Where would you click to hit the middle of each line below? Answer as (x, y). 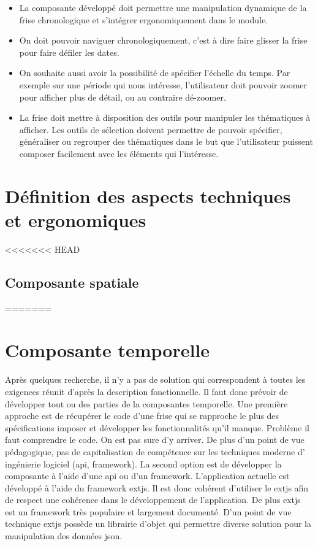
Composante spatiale (72, 282)
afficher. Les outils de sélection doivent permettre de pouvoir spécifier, (151, 129)
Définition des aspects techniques (148, 195)
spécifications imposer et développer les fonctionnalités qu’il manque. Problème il (157, 427)
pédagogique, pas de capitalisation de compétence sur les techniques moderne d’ (155, 451)
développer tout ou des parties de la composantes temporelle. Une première (146, 403)
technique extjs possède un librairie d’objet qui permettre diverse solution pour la (158, 524)
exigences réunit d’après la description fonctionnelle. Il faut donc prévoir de (146, 391)
